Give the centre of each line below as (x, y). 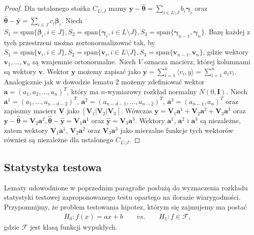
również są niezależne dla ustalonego (59, 140)
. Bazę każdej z (227, 32)
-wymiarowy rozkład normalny (151, 91)
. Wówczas (137, 111)
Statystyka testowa (53, 167)
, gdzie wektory (226, 52)
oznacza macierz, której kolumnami (197, 62)
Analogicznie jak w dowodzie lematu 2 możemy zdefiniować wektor (104, 82)
